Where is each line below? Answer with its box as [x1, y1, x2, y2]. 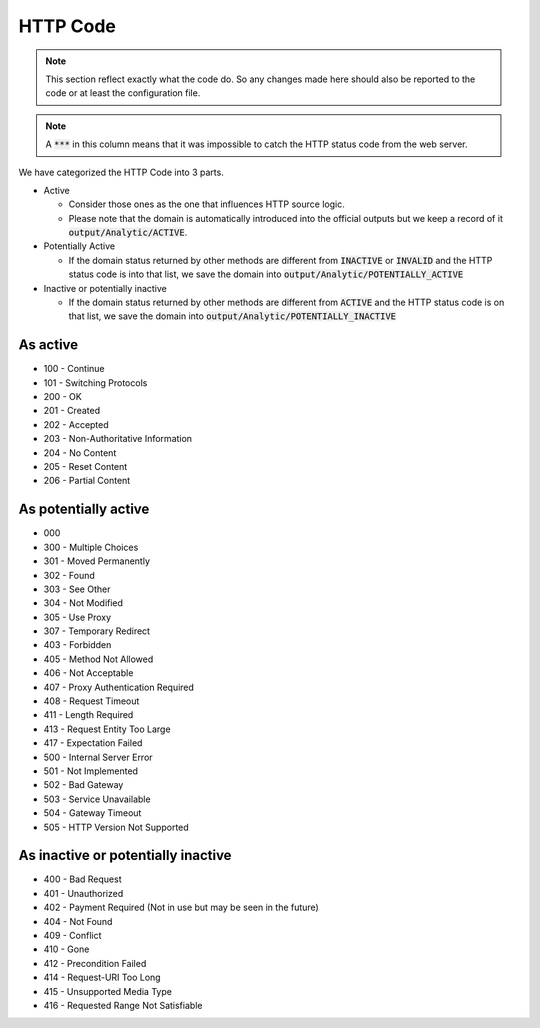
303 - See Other [43, 583, 111, 595]
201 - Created [43, 405, 100, 417]
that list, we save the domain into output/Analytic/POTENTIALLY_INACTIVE [68, 310, 397, 322]
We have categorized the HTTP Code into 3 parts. [18, 166, 224, 178]
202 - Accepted [43, 418, 109, 430]
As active [18, 336, 79, 354]
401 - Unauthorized [43, 887, 124, 899]
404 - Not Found [43, 915, 113, 927]
